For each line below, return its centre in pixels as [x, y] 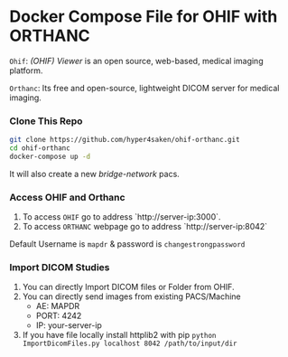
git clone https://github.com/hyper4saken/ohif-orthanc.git [125, 140]
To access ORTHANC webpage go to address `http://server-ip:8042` [145, 227]
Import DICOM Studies [60, 268]
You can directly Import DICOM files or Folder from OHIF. [128, 287]
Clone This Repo [46, 121]
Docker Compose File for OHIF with [144, 17]
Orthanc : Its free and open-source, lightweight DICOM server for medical [144, 88]
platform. [26, 70]
